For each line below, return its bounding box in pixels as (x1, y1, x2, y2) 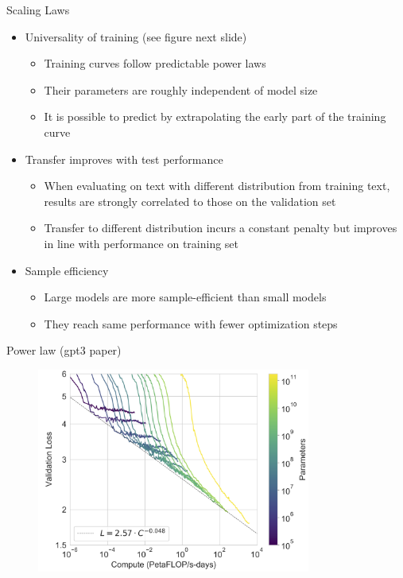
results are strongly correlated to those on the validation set (44, 192, 336, 209)
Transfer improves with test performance (25, 150, 223, 167)
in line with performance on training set (44, 235, 239, 251)
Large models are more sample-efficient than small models (44, 289, 327, 305)
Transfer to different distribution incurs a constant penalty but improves (44, 219, 397, 236)
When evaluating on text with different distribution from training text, (44, 177, 390, 194)
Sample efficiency (25, 262, 109, 278)
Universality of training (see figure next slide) (25, 28, 247, 45)
